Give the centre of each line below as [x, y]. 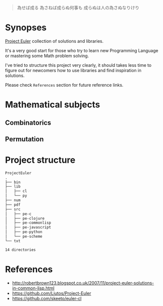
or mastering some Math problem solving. [47, 56]
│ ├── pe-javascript [28, 228]
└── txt [13, 241]
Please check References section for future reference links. [64, 85]
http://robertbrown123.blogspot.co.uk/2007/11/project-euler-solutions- [83, 283]
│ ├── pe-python [24, 232]
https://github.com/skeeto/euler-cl [47, 298]
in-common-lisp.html [33, 288]
